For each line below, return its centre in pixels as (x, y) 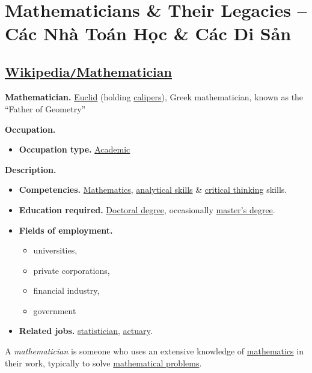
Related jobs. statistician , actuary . (86, 331)
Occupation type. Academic (75, 149)
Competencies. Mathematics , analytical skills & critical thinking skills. (153, 190)
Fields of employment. (66, 230)
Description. (31, 169)
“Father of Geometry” (45, 108)
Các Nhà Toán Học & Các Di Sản (148, 33)
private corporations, (72, 270)
